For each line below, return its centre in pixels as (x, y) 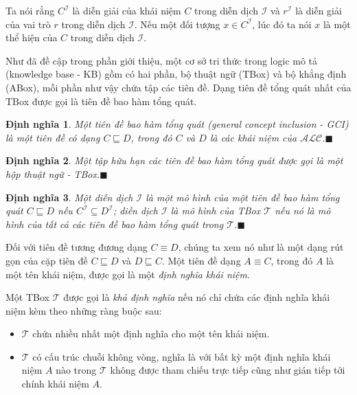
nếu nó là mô (303, 211)
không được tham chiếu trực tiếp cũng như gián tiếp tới (228, 370)
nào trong (76, 370)
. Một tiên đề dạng (201, 260)
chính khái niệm (55, 384)
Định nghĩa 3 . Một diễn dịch (69, 197)
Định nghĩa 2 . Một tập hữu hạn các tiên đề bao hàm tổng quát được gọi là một (174, 160)
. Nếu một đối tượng (177, 24)
